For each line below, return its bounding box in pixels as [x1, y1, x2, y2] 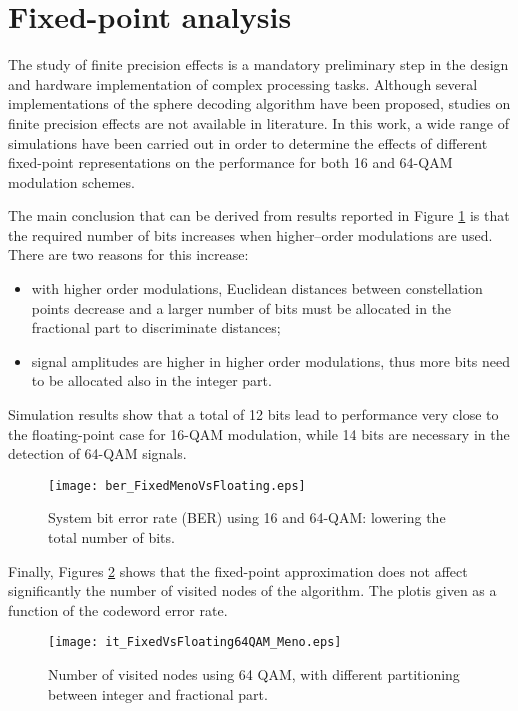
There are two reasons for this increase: [8, 244, 249, 265]
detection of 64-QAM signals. [8, 443, 187, 464]
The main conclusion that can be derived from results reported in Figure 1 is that [8, 205, 510, 226]
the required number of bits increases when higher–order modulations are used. [8, 224, 493, 245]
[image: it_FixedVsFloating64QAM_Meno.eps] [48, 635, 342, 650]
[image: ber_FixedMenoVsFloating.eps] [48, 478, 306, 493]
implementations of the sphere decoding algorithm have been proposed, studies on [8, 93, 511, 114]
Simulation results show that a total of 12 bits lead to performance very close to [8, 404, 499, 425]
